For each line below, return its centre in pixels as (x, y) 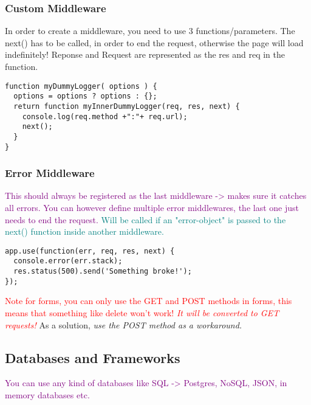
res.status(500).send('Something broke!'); (103, 272)
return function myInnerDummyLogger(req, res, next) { (127, 106)
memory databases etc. (47, 394)
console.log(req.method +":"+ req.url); (105, 116)
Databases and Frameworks (93, 357)
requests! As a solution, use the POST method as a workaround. (124, 324)
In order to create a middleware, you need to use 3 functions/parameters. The (150, 31)
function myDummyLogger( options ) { (81, 86)
